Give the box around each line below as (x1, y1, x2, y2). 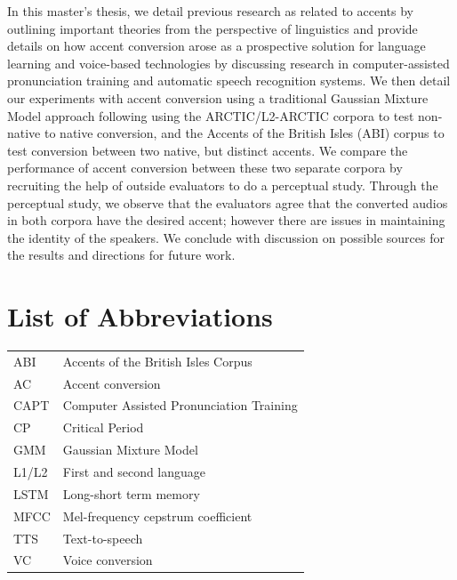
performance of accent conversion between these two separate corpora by (7, 158, 403, 177)
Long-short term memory (62, 484, 200, 503)
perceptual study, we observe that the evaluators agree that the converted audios (7, 193, 448, 212)
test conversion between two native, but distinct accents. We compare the (7, 141, 408, 159)
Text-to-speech (62, 528, 143, 547)
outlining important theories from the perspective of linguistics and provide (7, 19, 418, 37)
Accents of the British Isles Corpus (62, 351, 253, 370)
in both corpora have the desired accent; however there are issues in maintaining (7, 211, 445, 230)
